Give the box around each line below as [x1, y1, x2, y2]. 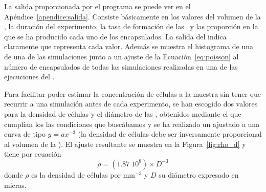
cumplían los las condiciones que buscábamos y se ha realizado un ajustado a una [4, 118, 260, 129]
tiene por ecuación [4, 148, 61, 159]
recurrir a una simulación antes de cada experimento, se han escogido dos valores [4, 98, 258, 109]
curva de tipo [4, 129, 46, 139]
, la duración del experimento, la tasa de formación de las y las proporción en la [4, 21, 258, 32]
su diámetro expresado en [159, 169, 239, 180]
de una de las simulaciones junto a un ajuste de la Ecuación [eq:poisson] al [4, 51, 239, 61]
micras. [4, 179, 27, 190]
